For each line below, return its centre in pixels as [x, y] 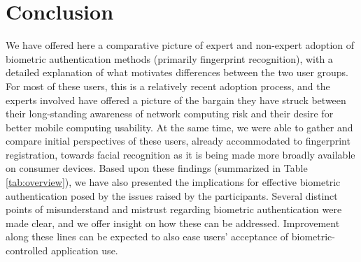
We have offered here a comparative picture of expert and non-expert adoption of [180, 45]
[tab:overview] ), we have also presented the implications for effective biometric [173, 182]
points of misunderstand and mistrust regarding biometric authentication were [174, 209]
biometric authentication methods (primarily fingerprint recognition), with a [169, 58]
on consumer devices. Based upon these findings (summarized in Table [157, 168]
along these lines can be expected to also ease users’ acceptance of [147, 236]
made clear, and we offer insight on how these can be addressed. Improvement [173, 223]
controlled [27, 250]
